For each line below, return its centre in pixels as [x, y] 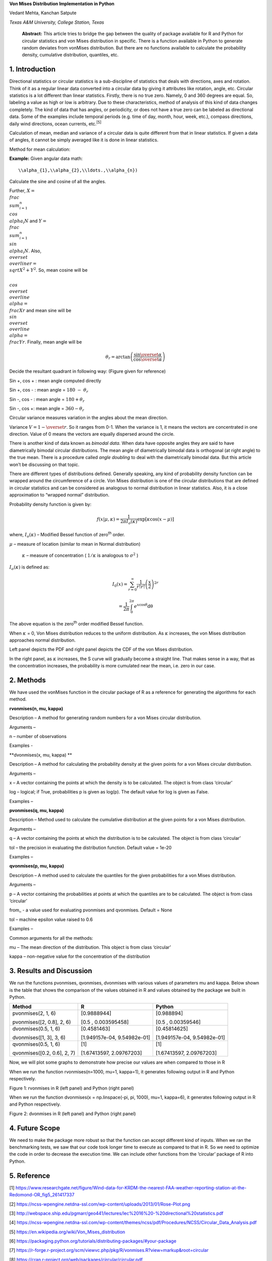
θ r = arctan [118, 357]
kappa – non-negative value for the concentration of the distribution [80, 956]
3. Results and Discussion [51, 971]
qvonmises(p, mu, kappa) [37, 866]
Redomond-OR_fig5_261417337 [42, 1195]
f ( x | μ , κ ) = [108, 519]
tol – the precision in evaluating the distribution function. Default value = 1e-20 [90, 847]
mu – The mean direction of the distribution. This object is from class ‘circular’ [90, 947]
